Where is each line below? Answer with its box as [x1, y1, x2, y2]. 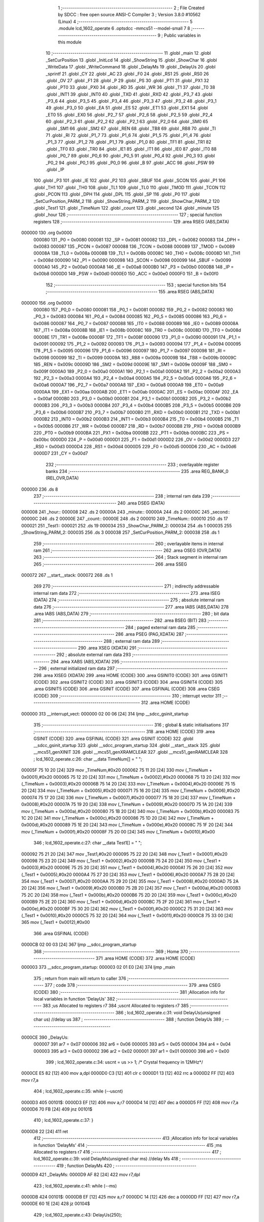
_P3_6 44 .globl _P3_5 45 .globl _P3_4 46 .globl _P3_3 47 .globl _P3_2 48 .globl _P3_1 [45, 98, 217, 104]
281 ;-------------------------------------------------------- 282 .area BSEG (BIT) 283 [33, 617, 207, 623]
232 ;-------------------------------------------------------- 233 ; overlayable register [45, 461, 220, 467]
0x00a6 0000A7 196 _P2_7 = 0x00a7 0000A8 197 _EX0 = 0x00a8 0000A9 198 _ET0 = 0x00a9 [33, 382, 224, 388]
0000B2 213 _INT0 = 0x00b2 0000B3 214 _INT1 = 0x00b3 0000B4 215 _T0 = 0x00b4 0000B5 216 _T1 [33, 416, 239, 422]
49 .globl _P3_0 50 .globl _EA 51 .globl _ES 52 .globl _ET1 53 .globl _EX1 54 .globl [45, 105, 208, 111]
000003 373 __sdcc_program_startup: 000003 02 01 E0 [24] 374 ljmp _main [21, 964, 176, 970]
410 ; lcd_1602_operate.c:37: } [33, 1117, 94, 1123]
